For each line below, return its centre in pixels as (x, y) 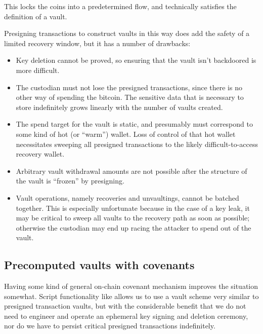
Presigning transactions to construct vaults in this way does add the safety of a (127, 33)
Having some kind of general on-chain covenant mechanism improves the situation (131, 286)
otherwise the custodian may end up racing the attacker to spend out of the (134, 227)
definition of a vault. (36, 16)
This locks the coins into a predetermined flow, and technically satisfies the (120, 6)
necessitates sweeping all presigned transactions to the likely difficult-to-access (137, 144)
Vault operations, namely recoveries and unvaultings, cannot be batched (127, 197)
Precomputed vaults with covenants (99, 265)
